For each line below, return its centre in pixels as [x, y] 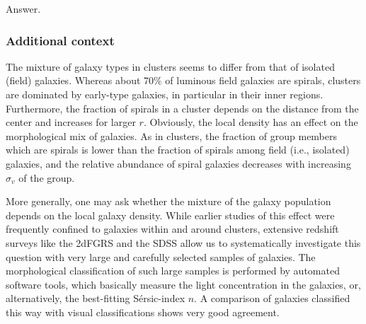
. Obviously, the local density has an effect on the [251, 122]
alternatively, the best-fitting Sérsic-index [96, 298]
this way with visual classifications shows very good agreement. [143, 312]
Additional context [60, 40]
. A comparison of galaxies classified [272, 298]
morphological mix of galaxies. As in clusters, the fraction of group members [172, 135]
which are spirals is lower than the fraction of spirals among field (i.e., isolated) [178, 150]
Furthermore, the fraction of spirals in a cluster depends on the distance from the [182, 108]
